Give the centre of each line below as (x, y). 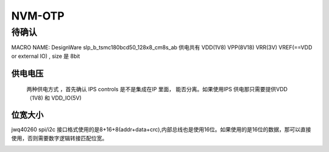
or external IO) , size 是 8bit (46, 56)
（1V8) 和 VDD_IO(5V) (54, 98)
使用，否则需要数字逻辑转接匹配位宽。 (59, 138)
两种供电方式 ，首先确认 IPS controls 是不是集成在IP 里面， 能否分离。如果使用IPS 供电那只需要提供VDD (157, 89)
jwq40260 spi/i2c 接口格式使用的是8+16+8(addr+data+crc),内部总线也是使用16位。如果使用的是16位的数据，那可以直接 (161, 130)
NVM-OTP (38, 16)
